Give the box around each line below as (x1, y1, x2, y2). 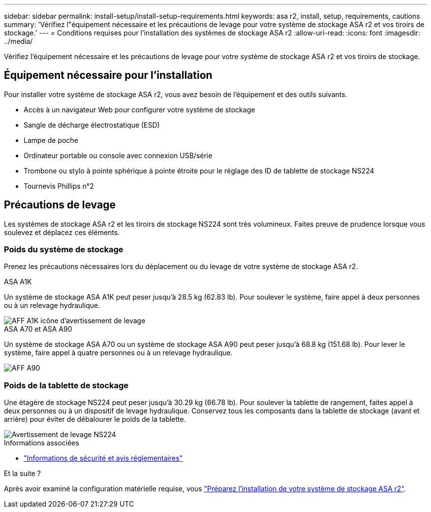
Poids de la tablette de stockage (4, 380, 128, 390)
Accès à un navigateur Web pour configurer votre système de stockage (24, 105, 255, 114)
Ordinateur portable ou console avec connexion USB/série (24, 151, 213, 160)
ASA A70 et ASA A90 (4, 325, 72, 334)
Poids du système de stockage (4, 244, 123, 255)
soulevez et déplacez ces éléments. (4, 228, 120, 237)
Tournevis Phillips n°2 (24, 181, 94, 190)
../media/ (4, 37, 33, 45)
